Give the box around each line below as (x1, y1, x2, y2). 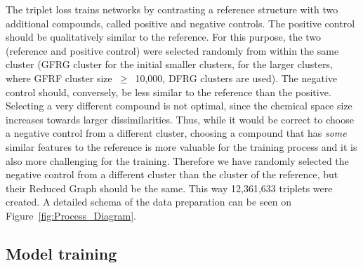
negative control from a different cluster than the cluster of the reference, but (6, 167, 338, 182)
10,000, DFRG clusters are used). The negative (135, 70, 338, 85)
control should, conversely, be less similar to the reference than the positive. (6, 84, 331, 99)
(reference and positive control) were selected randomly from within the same (6, 43, 339, 58)
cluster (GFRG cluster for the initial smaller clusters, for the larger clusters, (6, 57, 333, 72)
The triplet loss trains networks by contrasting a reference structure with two (6, 2, 338, 16)
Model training (6, 242, 117, 264)
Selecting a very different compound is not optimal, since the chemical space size (6, 98, 352, 113)
